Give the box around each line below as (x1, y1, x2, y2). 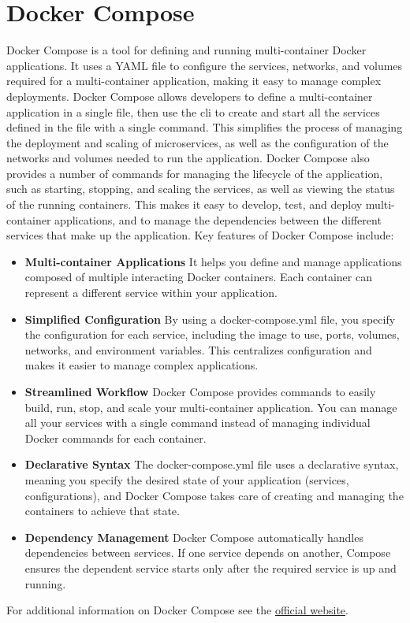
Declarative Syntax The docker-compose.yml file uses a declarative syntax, (24, 456, 399, 473)
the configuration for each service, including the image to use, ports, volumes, (24, 326, 400, 343)
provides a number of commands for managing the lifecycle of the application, (6, 165, 383, 181)
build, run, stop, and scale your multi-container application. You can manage (24, 399, 397, 415)
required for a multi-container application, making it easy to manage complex (6, 72, 382, 89)
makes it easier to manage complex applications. (24, 357, 259, 373)
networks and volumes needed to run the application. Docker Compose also (6, 150, 370, 166)
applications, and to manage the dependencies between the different (54, 211, 382, 228)
